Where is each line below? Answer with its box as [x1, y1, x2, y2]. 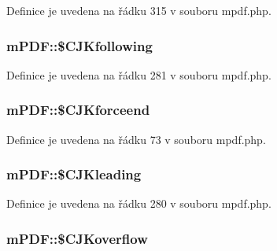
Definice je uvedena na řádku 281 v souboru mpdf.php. [6, 66, 271, 83]
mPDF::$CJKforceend [6, 100, 150, 120]
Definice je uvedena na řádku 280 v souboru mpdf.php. [6, 195, 271, 212]
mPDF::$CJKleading [6, 164, 142, 184]
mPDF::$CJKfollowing [6, 35, 153, 55]
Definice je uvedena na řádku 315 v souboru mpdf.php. [6, 2, 271, 18]
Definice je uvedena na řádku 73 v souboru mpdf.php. [6, 131, 266, 147]
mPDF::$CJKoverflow [6, 228, 148, 248]
